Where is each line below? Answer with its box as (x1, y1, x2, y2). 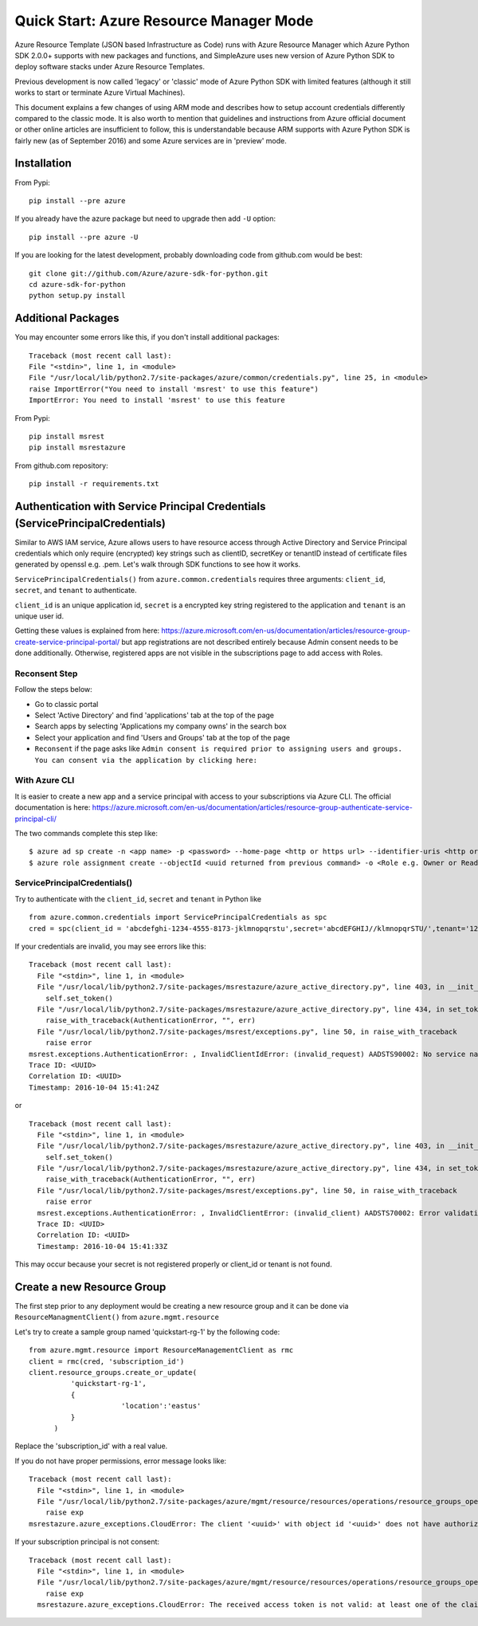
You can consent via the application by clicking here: (34, 756, 258, 764)
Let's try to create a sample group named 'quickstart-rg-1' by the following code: (14, 1327, 280, 1337)
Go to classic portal (34, 699, 99, 709)
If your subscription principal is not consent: (14, 1537, 159, 1546)
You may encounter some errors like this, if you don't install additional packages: (14, 332, 280, 342)
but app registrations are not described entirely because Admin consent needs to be (120, 637, 398, 646)
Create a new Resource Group (14, 1280, 167, 1294)
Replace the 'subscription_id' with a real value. (14, 1441, 168, 1451)
